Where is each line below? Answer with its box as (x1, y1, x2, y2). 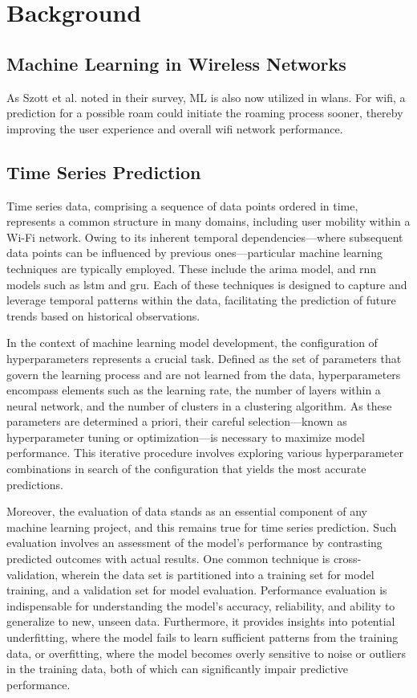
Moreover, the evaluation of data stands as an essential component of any (6, 503, 368, 520)
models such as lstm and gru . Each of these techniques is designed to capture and (6, 276, 407, 292)
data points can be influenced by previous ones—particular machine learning (6, 244, 383, 261)
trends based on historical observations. (6, 307, 200, 324)
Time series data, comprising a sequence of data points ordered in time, (6, 197, 358, 214)
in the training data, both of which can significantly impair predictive (6, 660, 349, 677)
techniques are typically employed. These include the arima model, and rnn (6, 259, 377, 276)
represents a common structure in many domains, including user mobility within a (6, 213, 411, 230)
